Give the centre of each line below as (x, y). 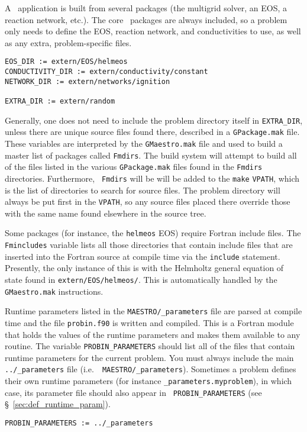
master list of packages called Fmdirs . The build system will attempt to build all (151, 155)
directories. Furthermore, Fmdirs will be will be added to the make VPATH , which (152, 178)
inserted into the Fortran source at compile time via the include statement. (143, 256)
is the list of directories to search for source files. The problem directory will (143, 190)
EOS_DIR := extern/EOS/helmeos (66, 62)
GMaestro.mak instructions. (54, 291)
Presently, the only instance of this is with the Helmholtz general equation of (144, 268)
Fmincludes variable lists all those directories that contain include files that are (149, 245)
